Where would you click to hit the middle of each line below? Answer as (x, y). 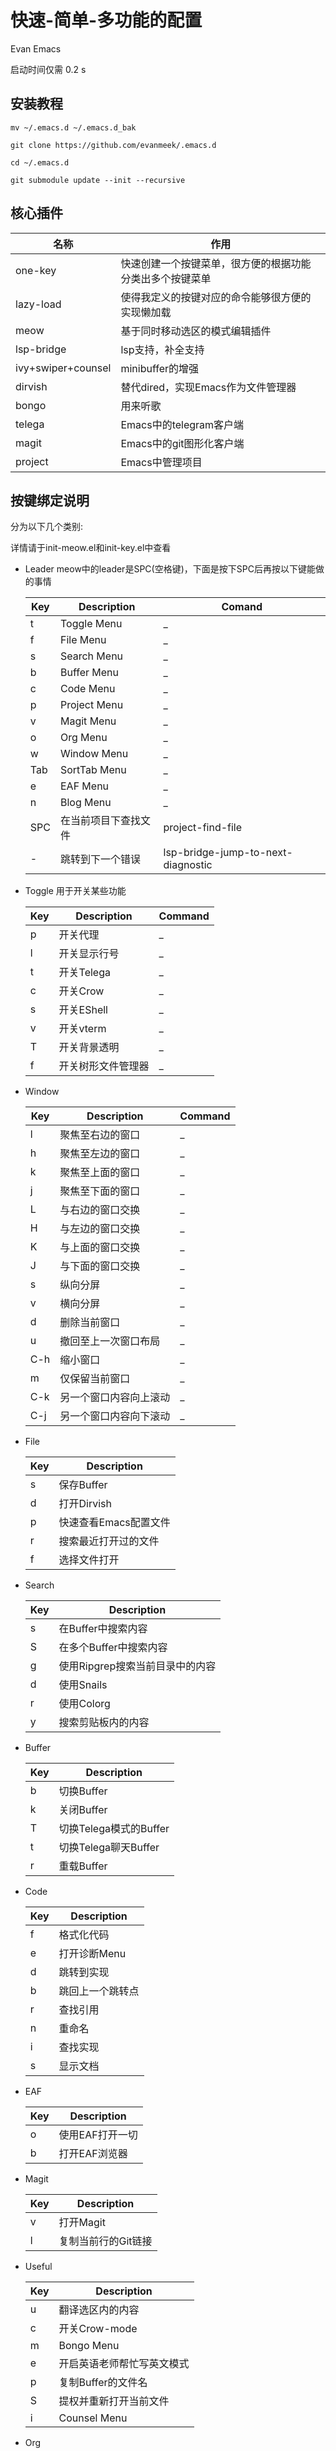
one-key (36, 270)
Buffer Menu (89, 673)
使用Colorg (84, 1704)
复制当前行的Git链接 (105, 2241)
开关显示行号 (89, 954)
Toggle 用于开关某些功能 (75, 891)
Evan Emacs (36, 48)
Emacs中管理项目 (161, 462)
